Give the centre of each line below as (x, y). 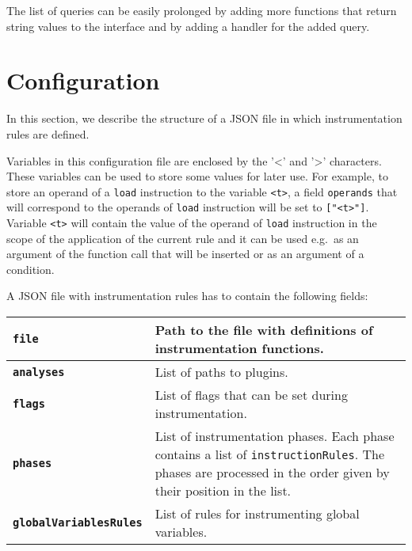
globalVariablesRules (78, 523)
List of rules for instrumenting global (257, 514)
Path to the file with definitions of (264, 330)
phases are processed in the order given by (272, 473)
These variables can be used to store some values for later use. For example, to (197, 176)
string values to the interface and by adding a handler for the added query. (188, 26)
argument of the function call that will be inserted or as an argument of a (185, 254)
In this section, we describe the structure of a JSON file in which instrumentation (204, 118)
